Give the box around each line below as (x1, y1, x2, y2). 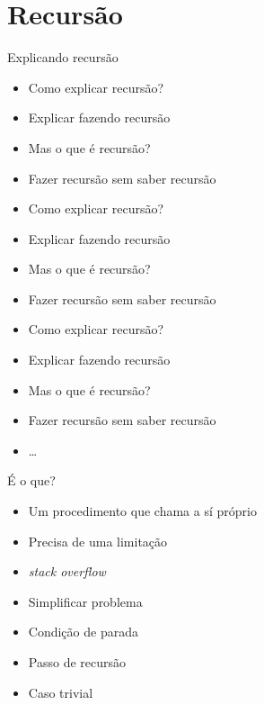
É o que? (7, 471, 56, 490)
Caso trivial (28, 682, 93, 701)
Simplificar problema (28, 592, 143, 610)
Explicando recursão (7, 48, 119, 67)
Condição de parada (28, 622, 138, 641)
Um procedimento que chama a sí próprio (28, 502, 257, 520)
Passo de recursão (28, 653, 127, 671)
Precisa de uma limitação (28, 531, 168, 550)
